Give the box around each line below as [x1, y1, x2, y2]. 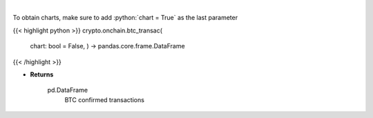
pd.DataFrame [47, 86, 88, 95]
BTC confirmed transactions [64, 95, 145, 104]
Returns [30, 70, 54, 79]
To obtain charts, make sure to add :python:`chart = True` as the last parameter [12, 14, 238, 22]
